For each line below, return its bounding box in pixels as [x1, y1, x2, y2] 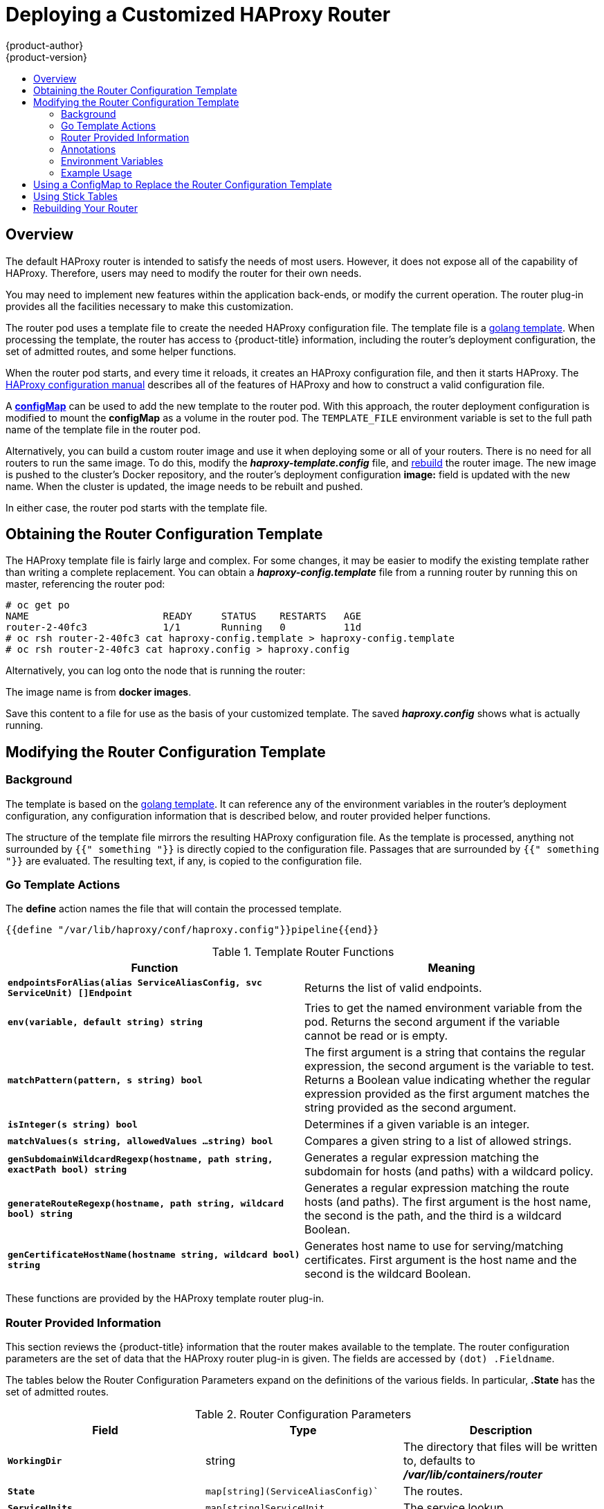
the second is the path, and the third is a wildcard [304, 1209, 562, 1223]
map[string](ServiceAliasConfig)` [205, 1485, 379, 1497]
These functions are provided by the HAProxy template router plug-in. [6, 1292, 324, 1305]
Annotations [61, 143, 116, 155]
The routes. [403, 1484, 463, 1499]
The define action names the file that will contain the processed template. [6, 903, 342, 915]
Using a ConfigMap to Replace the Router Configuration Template [33, 178, 332, 190]
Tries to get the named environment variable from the [304, 1001, 583, 1015]
